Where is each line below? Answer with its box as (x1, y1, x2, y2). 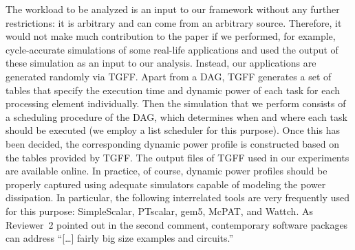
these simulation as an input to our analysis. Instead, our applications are (6, 56, 316, 70)
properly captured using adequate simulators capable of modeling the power (6, 177, 326, 191)
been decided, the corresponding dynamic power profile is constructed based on (6, 136, 340, 150)
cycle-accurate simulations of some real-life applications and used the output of (6, 42, 338, 56)
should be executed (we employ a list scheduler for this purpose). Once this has (6, 123, 340, 137)
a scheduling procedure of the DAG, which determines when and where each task (6, 109, 347, 124)
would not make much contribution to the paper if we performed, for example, (6, 29, 336, 43)
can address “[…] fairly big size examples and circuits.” (6, 231, 234, 245)
